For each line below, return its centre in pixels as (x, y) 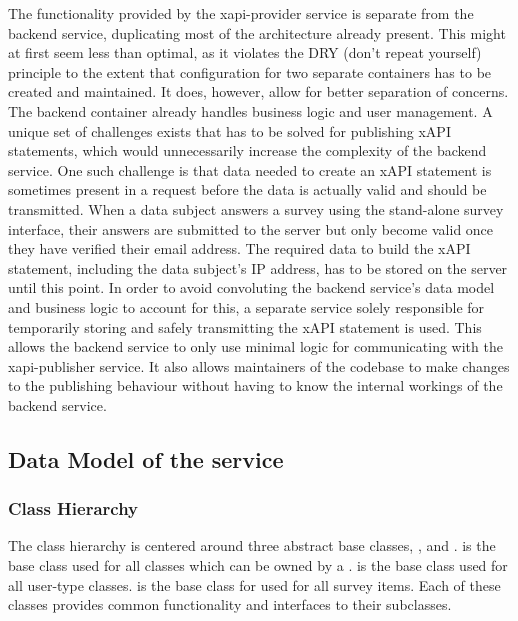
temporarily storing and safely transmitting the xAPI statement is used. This (245, 326)
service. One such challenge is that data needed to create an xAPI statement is (250, 169)
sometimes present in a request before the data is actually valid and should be (247, 189)
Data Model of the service (146, 458)
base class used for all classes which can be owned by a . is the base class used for (258, 565)
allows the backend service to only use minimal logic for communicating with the (255, 346)
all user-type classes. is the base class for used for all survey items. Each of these (254, 584)
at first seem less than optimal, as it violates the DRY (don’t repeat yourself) (245, 52)
